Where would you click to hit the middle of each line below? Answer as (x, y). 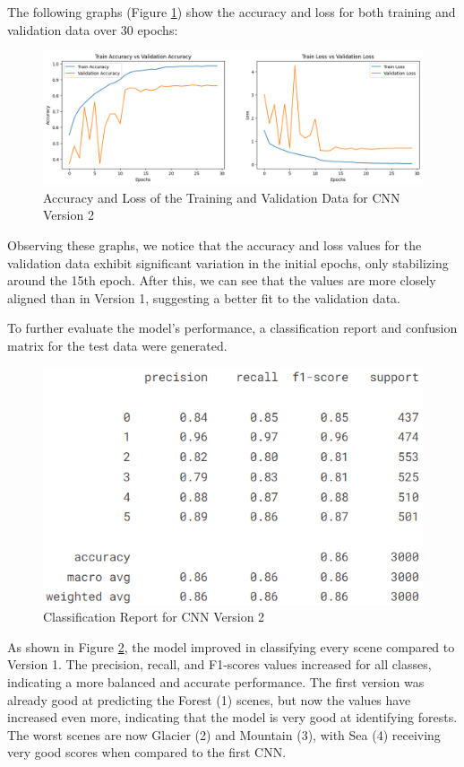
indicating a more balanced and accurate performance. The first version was (216, 681)
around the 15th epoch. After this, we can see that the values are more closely (222, 280)
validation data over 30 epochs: (93, 29)
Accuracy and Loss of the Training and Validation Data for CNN (222, 197)
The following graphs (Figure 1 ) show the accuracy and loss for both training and (232, 12)
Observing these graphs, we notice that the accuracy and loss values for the (215, 245)
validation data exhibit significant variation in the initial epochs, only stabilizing (228, 262)
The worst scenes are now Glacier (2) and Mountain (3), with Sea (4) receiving (224, 734)
